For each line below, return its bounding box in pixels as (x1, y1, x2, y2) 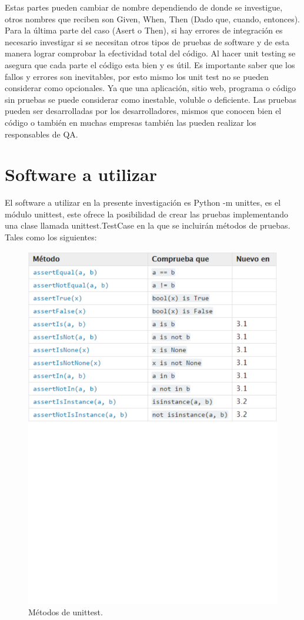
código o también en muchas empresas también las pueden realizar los (5, 116, 256, 128)
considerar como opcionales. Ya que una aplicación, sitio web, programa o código (5, 82, 296, 94)
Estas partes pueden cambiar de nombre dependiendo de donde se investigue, (5, 1, 283, 13)
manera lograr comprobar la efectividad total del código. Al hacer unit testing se (5, 47, 296, 59)
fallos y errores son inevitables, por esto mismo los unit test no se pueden (5, 70, 269, 82)
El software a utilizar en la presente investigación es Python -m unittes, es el (5, 196, 281, 209)
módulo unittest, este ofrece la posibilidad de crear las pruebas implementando (5, 207, 288, 220)
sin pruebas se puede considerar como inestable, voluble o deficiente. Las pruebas (5, 93, 296, 105)
